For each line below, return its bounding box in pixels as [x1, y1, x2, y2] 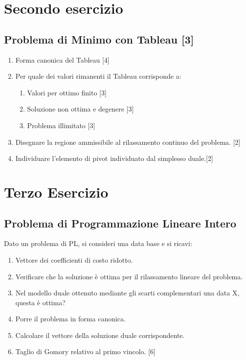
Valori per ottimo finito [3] [27, 87, 107, 97]
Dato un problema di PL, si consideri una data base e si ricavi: [4, 238, 192, 248]
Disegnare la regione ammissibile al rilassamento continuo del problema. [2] [15, 136, 241, 147]
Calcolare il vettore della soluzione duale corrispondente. [15, 330, 185, 340]
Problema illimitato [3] [27, 120, 95, 130]
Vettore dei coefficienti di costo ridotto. [15, 254, 133, 265]
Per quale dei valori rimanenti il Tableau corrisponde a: [15, 71, 181, 81]
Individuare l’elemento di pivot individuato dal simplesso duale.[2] [15, 153, 213, 163]
